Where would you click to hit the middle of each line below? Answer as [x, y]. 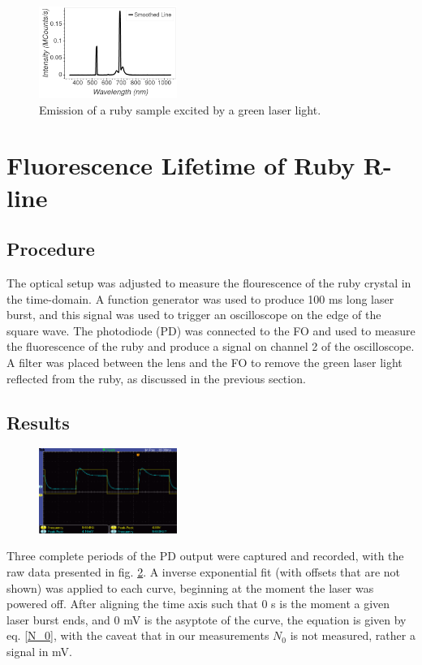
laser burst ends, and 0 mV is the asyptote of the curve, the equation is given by [207, 619]
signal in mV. [39, 651]
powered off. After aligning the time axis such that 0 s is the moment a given [198, 604]
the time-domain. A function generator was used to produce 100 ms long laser [200, 298]
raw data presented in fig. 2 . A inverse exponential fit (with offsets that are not [204, 571]
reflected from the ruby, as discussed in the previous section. [156, 378]
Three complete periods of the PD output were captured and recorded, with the [205, 556]
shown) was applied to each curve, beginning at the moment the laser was [190, 587]
